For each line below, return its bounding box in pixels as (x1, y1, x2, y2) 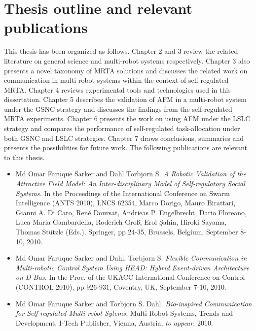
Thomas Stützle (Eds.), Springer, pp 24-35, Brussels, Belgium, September (15, 227, 238, 236)
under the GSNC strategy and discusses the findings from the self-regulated (4, 103, 232, 114)
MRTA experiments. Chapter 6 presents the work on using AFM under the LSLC (4, 113, 251, 124)
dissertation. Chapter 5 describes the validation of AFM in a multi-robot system (4, 94, 247, 104)
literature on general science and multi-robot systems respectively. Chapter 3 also (4, 55, 250, 66)
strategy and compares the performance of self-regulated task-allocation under (4, 123, 240, 133)
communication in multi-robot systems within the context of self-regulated (4, 75, 229, 85)
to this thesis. (4, 152, 45, 162)
